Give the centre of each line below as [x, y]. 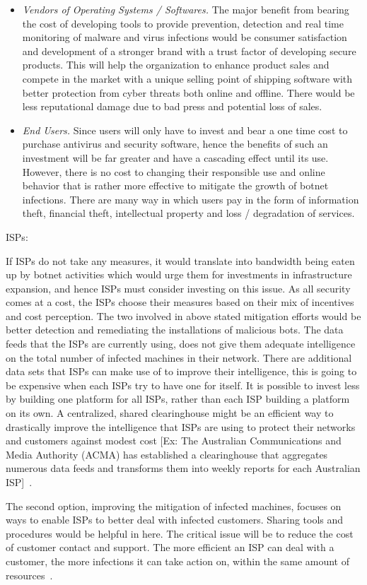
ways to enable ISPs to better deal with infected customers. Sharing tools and [175, 520]
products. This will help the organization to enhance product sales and [176, 65]
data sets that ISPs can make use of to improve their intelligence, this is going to [181, 371]
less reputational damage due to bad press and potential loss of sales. [172, 106]
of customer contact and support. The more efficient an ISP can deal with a [170, 547]
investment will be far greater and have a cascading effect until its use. [175, 157]
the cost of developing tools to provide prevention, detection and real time [183, 23]
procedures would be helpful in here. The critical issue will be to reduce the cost [180, 533]
